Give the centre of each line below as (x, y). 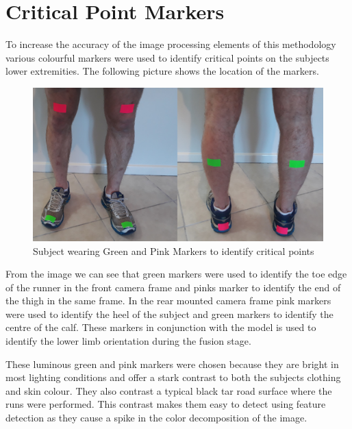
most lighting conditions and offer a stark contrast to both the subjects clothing (173, 377)
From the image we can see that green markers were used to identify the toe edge (176, 274)
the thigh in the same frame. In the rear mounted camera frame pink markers (168, 301)
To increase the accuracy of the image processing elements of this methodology (171, 44)
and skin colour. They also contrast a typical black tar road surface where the (169, 390)
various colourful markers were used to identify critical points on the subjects (167, 57)
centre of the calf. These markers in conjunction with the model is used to (161, 327)
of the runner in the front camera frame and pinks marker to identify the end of (173, 287)
